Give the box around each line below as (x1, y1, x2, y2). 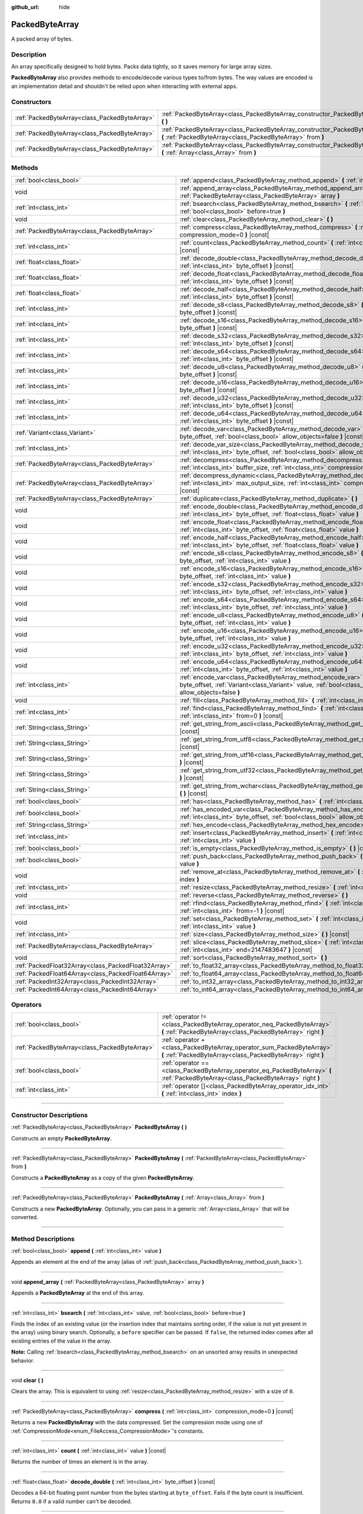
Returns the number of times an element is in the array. (11, 1458, 148, 1466)
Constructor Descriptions (11, 1111, 88, 1119)
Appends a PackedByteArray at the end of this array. (11, 1289, 145, 1297)
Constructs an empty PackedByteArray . (11, 1134, 112, 1142)
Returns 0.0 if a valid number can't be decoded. (11, 1498, 132, 1505)
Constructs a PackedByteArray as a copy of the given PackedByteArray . (11, 1174, 195, 1181)
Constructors (11, 98, 51, 106)
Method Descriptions (11, 1234, 75, 1243)
